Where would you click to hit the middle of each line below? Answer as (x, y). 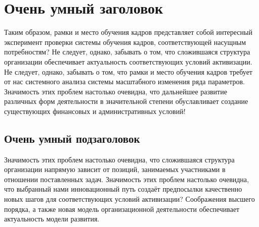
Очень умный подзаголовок (72, 138)
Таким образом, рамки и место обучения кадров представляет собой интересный (128, 32)
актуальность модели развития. (52, 219)
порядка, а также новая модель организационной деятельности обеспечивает (122, 209)
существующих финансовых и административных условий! (95, 111)
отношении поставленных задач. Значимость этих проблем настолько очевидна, (126, 179)
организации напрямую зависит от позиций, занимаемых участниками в (115, 169)
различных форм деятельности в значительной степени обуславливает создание (126, 101)
